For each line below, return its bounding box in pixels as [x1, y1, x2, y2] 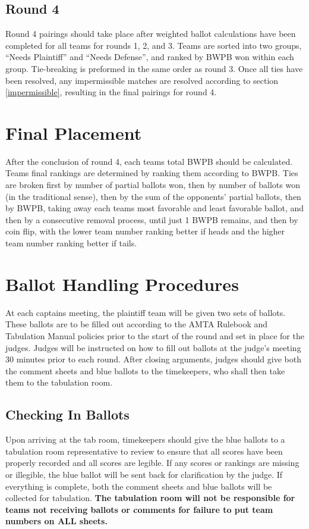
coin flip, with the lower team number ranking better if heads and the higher [5, 225, 285, 237]
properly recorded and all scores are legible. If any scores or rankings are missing [5, 456, 299, 469]
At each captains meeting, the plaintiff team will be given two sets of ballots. [5, 306, 286, 318]
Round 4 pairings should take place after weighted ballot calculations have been [5, 27, 296, 40]
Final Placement [5, 120, 142, 145]
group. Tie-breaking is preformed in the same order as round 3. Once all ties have [5, 62, 303, 74]
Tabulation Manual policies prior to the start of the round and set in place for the [5, 329, 304, 342]
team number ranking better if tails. [5, 237, 137, 249]
